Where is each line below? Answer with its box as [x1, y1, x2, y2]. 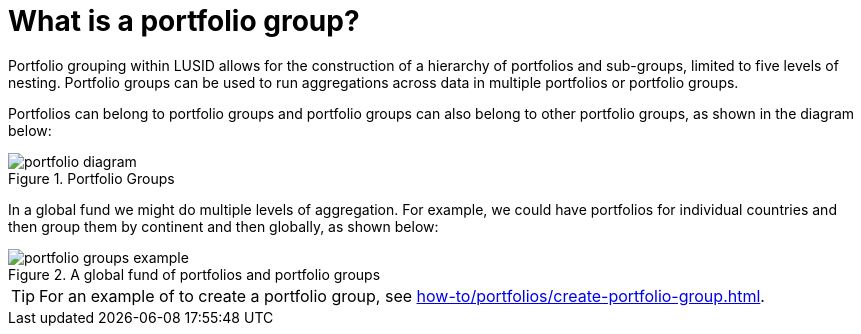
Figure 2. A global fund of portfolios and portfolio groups [8, 265, 381, 283]
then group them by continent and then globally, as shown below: [8, 217, 439, 235]
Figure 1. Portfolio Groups [8, 169, 175, 187]
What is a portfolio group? [8, 4, 360, 38]
